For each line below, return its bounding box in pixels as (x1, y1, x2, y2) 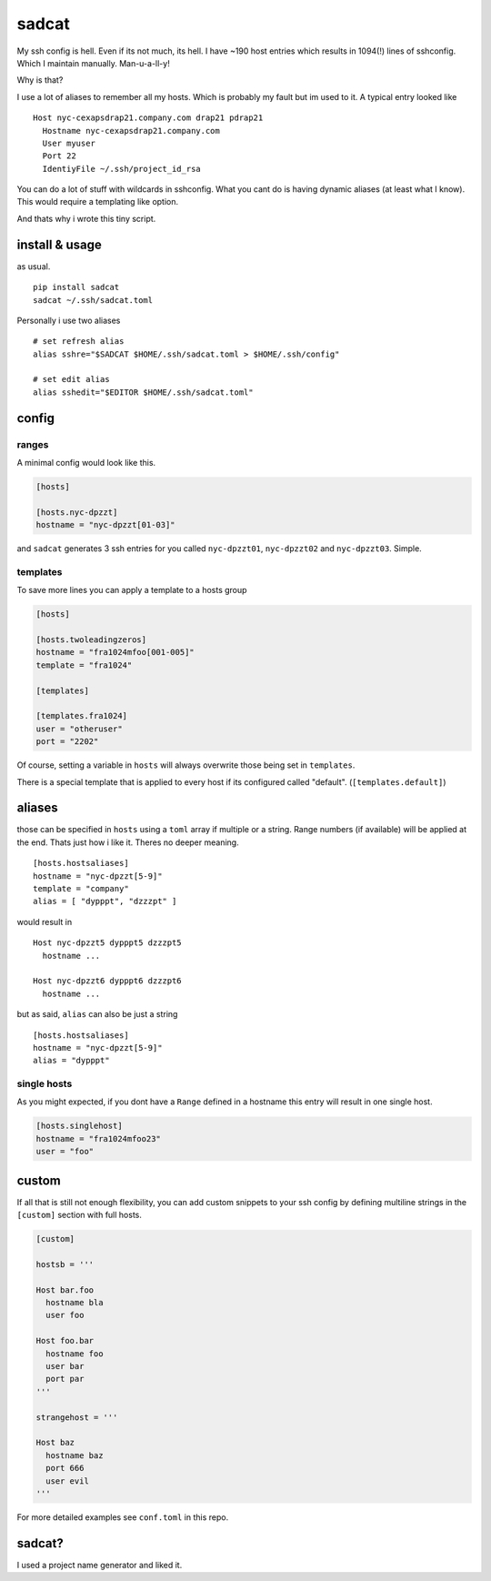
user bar (45, 1361, 85, 1372)
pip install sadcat (33, 282, 120, 293)
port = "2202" (35, 737, 99, 747)
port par (45, 1374, 85, 1385)
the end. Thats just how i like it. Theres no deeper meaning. (16, 837, 240, 848)
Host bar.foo (35, 1284, 95, 1295)
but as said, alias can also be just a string (16, 1009, 178, 1020)
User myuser (42, 137, 95, 148)
